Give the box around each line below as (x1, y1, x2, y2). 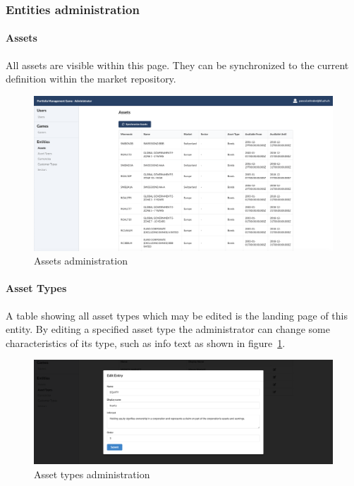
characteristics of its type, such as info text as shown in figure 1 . (6, 335, 286, 350)
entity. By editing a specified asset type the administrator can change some (6, 322, 330, 336)
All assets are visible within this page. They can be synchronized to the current (6, 57, 349, 72)
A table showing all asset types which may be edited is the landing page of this (6, 308, 348, 322)
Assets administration (34, 253, 128, 268)
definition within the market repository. (6, 71, 176, 86)
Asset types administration (34, 466, 150, 481)
